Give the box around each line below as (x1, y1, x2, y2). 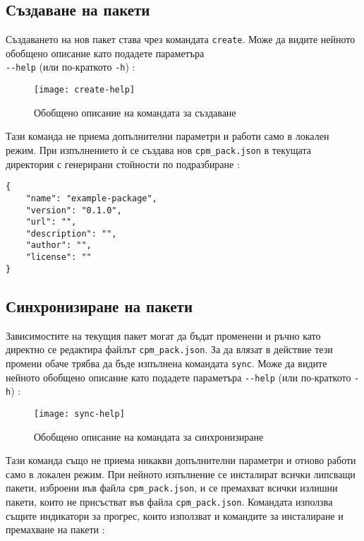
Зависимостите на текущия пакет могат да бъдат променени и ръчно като (6, 328, 321, 343)
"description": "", (25, 228, 117, 239)
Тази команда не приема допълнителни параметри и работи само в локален (6, 129, 329, 143)
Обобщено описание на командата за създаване (34, 105, 236, 119)
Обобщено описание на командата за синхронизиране (34, 429, 264, 444)
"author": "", (25, 240, 92, 251)
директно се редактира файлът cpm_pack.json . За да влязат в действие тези (6, 342, 333, 357)
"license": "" (25, 252, 92, 263)
